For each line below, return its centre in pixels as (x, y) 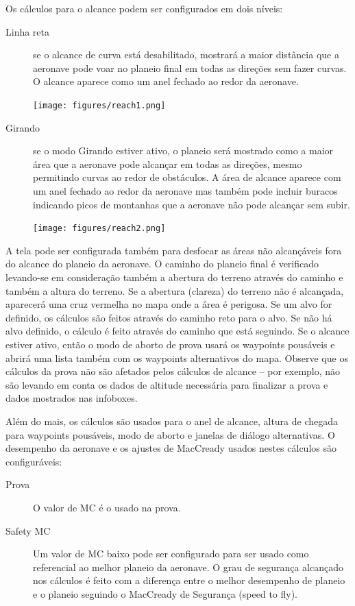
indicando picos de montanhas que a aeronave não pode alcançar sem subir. (192, 204)
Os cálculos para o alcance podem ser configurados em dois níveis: (144, 8)
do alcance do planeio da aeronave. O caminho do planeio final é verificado (162, 264)
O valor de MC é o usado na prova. (107, 507)
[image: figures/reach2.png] (99, 229)
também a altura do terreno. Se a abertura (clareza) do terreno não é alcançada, (175, 290)
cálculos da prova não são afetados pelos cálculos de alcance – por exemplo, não (173, 371)
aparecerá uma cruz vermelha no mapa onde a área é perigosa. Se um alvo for (169, 304)
